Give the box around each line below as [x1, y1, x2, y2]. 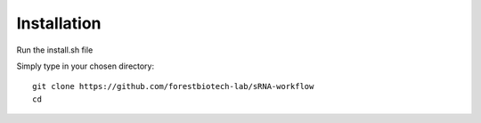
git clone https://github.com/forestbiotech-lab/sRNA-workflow [32, 81, 314, 92]
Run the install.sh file [16, 45, 94, 55]
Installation [16, 13, 102, 33]
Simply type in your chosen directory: [16, 61, 155, 71]
